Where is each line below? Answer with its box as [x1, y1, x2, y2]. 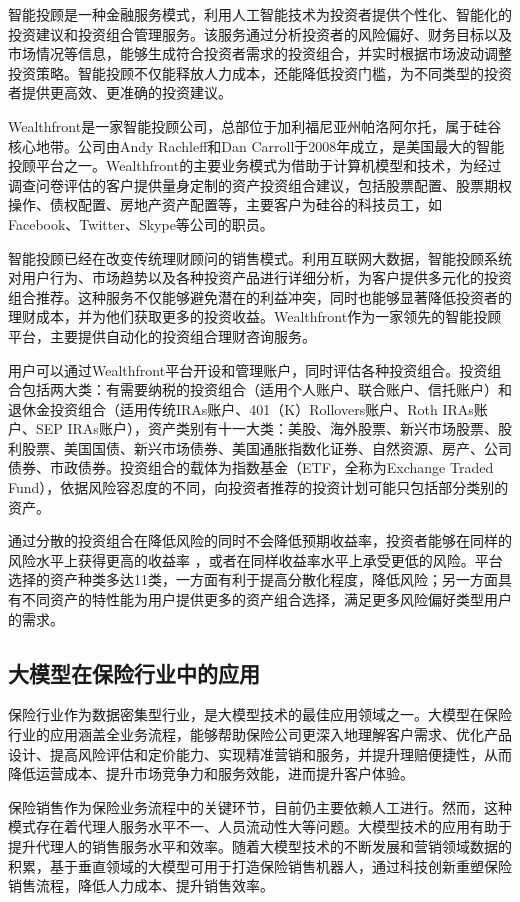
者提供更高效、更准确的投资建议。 [8, 82, 232, 103]
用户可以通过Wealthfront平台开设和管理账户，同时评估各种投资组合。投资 [8, 359, 488, 380]
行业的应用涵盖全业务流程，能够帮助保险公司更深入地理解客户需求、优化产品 [8, 724, 512, 745]
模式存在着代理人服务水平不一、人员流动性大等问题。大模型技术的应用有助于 [8, 816, 512, 837]
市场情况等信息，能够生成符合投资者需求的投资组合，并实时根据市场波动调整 [8, 43, 512, 64]
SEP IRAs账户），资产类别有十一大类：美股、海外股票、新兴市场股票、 [35, 418, 498, 439]
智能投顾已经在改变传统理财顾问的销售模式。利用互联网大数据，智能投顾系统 [8, 247, 512, 268]
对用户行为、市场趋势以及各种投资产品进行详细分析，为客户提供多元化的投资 [8, 267, 512, 288]
